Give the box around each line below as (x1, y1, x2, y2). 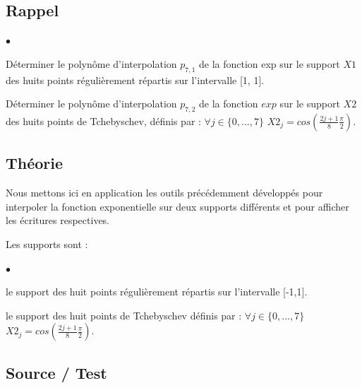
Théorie (6, 152, 64, 174)
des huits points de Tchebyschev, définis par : (6, 113, 201, 128)
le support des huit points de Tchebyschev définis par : (6, 307, 242, 322)
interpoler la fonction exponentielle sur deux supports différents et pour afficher (6, 199, 349, 213)
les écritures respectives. (6, 213, 109, 228)
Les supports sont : (6, 236, 88, 251)
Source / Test (6, 361, 107, 383)
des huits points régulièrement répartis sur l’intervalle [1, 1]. (6, 72, 265, 87)
